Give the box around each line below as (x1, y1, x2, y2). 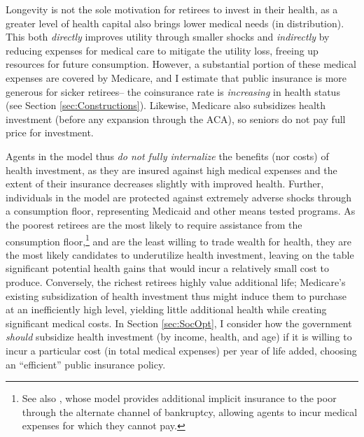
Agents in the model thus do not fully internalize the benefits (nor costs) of (6, 148, 329, 163)
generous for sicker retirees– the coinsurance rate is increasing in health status (6, 84, 340, 99)
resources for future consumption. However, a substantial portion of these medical (6, 57, 356, 71)
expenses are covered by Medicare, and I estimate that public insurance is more (6, 70, 347, 85)
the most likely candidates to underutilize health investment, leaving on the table (6, 247, 354, 262)
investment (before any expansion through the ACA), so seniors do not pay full (6, 111, 346, 126)
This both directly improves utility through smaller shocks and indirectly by (6, 29, 330, 44)
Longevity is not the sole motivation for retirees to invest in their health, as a (6, 2, 338, 16)
